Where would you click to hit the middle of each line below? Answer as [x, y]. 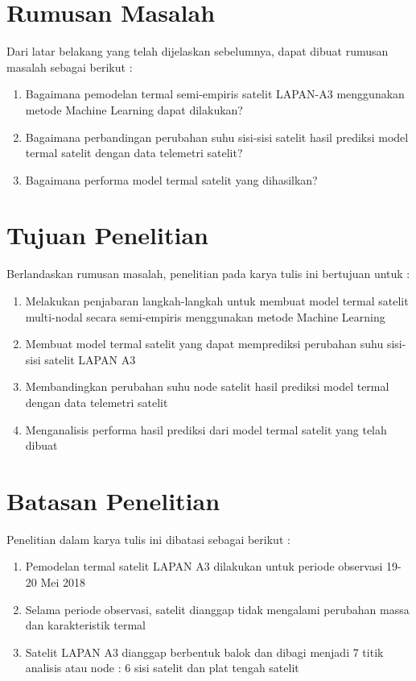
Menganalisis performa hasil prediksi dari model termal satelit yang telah [206, 429]
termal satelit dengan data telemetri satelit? [134, 153]
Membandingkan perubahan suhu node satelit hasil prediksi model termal [207, 386]
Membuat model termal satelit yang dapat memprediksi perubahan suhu [204, 344]
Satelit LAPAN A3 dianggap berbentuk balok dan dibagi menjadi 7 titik [204, 652]
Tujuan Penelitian [107, 235]
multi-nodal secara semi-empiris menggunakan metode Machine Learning [205, 316]
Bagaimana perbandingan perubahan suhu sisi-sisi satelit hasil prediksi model [217, 137]
